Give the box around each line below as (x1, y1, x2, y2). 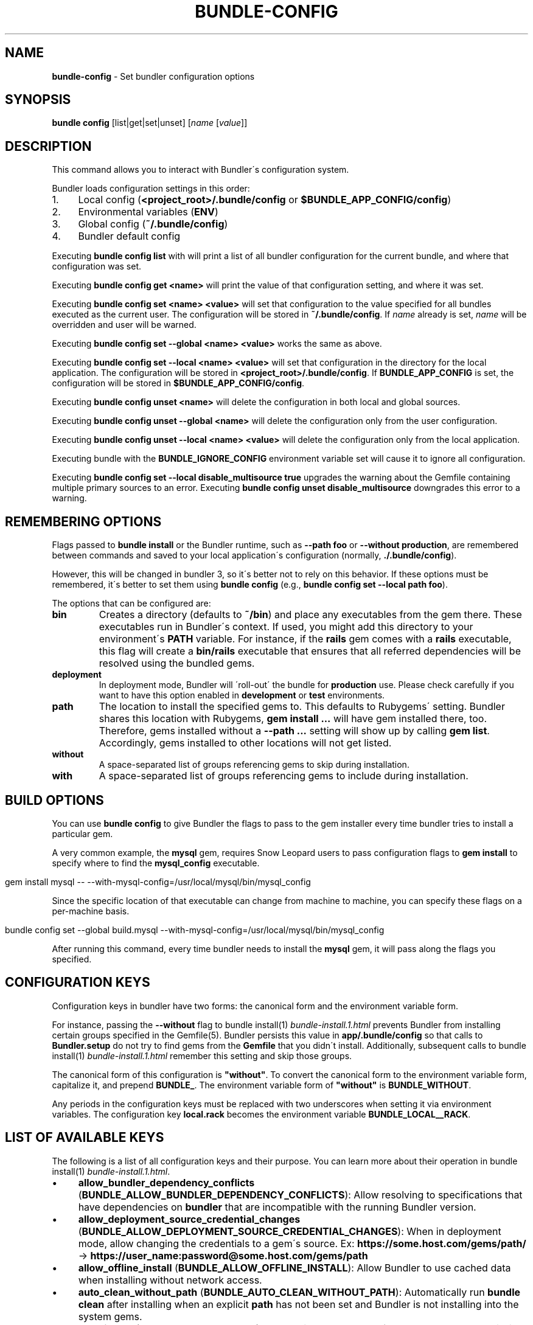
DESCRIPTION (5, 138, 92, 154)
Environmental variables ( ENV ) (78, 206, 218, 218)
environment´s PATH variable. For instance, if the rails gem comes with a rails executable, (99, 633, 512, 645)
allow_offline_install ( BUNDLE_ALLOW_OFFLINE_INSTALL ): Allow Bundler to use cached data (78, 1261, 511, 1274)
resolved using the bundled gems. (99, 657, 255, 670)
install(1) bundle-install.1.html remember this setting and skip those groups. (52, 1050, 352, 1061)
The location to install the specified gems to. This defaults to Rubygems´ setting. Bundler (99, 700, 505, 713)
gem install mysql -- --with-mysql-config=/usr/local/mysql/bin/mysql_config (5, 876, 311, 887)
